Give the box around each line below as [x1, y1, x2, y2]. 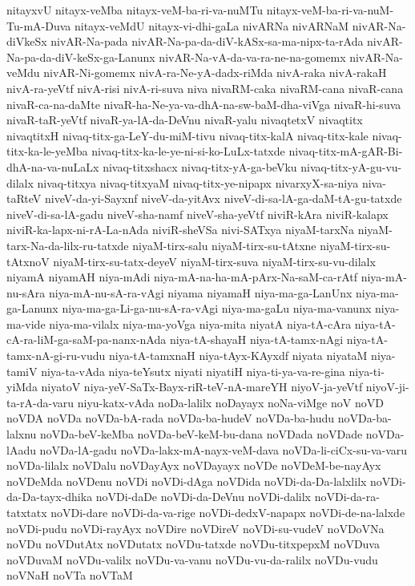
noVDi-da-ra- [314, 488, 380, 505]
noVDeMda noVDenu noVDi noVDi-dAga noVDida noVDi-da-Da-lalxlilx [6, 472, 367, 489]
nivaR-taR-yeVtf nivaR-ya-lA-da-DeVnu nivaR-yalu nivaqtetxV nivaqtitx [6, 111, 363, 128]
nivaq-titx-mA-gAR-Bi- [288, 143, 403, 160]
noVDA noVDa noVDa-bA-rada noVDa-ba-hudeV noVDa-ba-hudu [6, 410, 335, 426]
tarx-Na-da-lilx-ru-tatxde [6, 236, 129, 253]
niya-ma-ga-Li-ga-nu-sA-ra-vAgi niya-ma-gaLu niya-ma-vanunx [62, 300, 372, 317]
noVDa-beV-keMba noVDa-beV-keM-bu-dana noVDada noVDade [40, 426, 363, 443]
